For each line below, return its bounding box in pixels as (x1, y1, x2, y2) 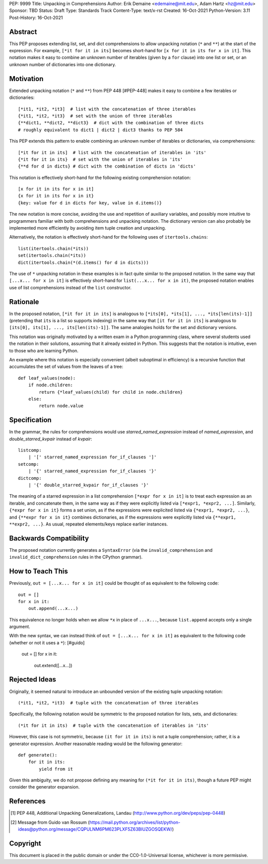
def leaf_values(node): (18, 375, 76, 381)
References (9, 797, 46, 805)
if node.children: (28, 382, 73, 388)
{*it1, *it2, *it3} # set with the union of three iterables (18, 113, 173, 119)
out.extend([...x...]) (34, 662, 72, 668)
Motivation (9, 75, 44, 83)
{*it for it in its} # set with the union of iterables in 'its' (18, 157, 183, 162)
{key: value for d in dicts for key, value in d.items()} (18, 200, 162, 206)
